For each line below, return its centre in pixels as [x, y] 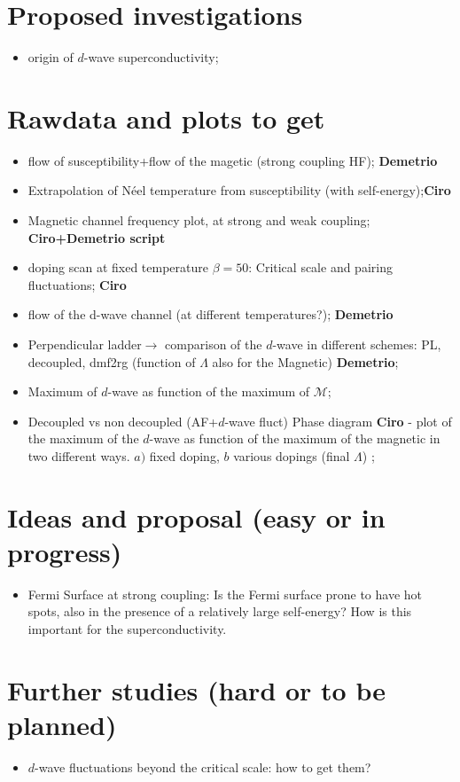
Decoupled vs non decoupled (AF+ [123, 421]
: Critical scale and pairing [320, 267]
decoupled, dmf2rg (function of [112, 361]
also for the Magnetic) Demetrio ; [305, 361]
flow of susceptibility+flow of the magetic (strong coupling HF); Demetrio [233, 160]
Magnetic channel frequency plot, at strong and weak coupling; [199, 220]
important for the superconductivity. [127, 629]
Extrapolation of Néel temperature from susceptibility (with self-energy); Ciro [239, 190]
